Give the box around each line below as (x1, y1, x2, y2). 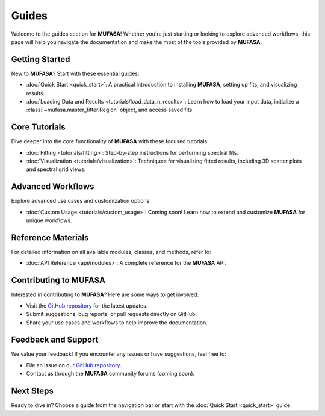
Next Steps (11, 386, 54, 396)
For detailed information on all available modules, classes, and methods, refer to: (11, 249, 211, 256)
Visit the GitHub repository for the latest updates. (26, 302, 148, 309)
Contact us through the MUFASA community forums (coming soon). (26, 370, 195, 377)
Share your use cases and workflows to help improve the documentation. (26, 319, 208, 326)
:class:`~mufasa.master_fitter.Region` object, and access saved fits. (26, 106, 194, 114)
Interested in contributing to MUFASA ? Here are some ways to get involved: (11, 291, 199, 298)
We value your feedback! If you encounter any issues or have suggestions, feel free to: (11, 350, 227, 358)
